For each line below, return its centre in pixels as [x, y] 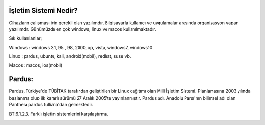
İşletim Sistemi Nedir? [43, 11]
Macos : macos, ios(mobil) [36, 65]
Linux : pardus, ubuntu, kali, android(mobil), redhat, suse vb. [70, 56]
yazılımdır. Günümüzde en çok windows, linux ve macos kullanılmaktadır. [83, 29]
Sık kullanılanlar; [26, 38]
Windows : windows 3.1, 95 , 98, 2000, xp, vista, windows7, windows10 [81, 47]
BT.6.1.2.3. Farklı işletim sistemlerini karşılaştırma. [59, 114]
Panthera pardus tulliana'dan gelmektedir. [51, 105]
